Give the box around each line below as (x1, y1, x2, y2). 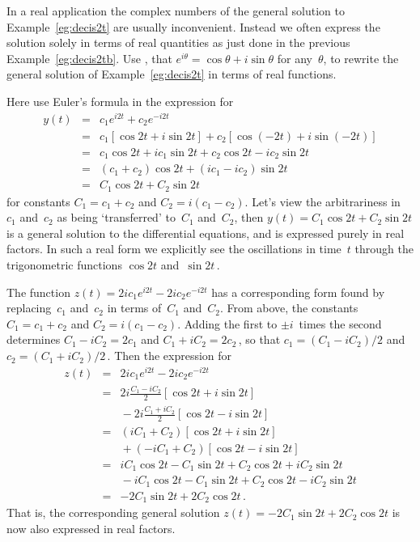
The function (6, 283, 70, 300)
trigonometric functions (6, 256, 122, 273)
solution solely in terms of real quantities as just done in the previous (6, 34, 350, 51)
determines (6, 331, 61, 348)
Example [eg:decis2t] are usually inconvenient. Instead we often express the (6, 18, 380, 35)
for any (277, 49, 312, 66)
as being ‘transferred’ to (57, 209, 176, 226)
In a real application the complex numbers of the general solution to (6, 2, 345, 19)
